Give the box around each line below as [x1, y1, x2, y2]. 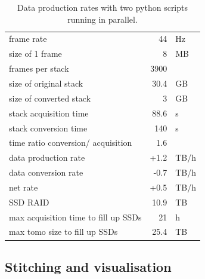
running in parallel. [67, 13, 138, 25]
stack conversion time [9, 121, 88, 134]
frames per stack [9, 62, 69, 75]
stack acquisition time [9, 106, 89, 119]
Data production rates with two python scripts [17, 1, 188, 13]
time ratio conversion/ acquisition [9, 136, 132, 149]
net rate [9, 180, 38, 193]
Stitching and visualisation [5, 257, 172, 275]
